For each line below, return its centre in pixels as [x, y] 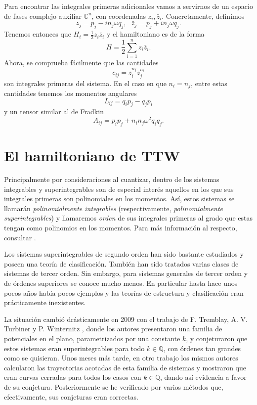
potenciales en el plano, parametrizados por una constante [92, 338]
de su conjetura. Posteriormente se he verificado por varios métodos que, [114, 386]
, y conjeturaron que [217, 338]
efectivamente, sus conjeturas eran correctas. [71, 396]
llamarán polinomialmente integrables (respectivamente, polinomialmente [113, 208]
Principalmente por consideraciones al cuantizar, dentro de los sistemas [112, 179]
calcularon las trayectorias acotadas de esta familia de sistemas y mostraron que [125, 367]
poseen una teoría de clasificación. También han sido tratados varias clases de [121, 263]
